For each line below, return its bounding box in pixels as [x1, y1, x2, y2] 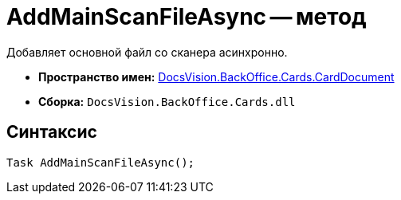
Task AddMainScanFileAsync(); [6, 155, 195, 169]
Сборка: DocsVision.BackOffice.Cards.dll [38, 94, 296, 108]
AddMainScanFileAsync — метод [6, 3, 367, 30]
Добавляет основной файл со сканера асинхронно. [6, 45, 288, 59]
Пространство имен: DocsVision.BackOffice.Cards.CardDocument [38, 69, 395, 84]
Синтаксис [6, 122, 97, 143]
